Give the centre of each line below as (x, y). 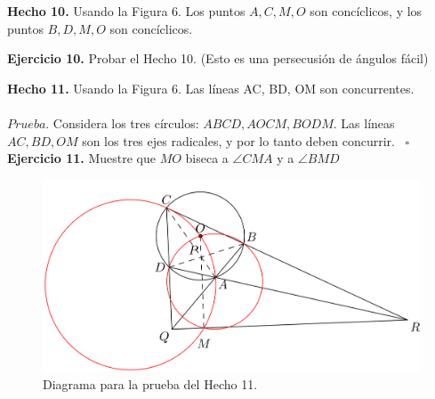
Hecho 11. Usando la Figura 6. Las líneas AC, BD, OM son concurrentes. (211, 88)
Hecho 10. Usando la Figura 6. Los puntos (126, 11)
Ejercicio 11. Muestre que (81, 158)
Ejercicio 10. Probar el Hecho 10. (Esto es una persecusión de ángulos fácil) (218, 58)
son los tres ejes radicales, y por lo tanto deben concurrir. (238, 140)
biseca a (207, 158)
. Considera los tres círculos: (122, 122)
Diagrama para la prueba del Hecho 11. (150, 383)
